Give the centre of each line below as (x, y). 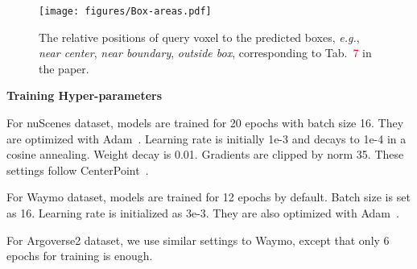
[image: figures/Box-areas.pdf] (125, 11)
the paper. (64, 68)
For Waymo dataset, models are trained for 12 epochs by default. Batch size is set (208, 197)
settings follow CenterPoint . (78, 170)
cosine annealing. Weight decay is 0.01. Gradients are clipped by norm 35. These (205, 154)
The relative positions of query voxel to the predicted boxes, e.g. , (199, 37)
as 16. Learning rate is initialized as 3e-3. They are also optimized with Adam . (203, 213)
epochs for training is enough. (80, 256)
